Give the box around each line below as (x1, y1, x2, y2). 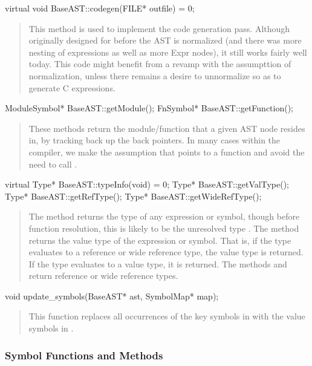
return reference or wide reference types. (28, 269, 178, 282)
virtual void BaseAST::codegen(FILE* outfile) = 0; (5, 2, 195, 14)
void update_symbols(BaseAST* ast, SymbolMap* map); (5, 289, 219, 302)
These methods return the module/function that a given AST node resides (28, 122, 305, 134)
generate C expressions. (28, 81, 115, 94)
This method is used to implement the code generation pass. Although (28, 22, 290, 34)
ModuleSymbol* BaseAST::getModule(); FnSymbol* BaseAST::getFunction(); (5, 102, 294, 114)
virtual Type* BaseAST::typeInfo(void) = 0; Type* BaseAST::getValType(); (5, 178, 289, 191)
